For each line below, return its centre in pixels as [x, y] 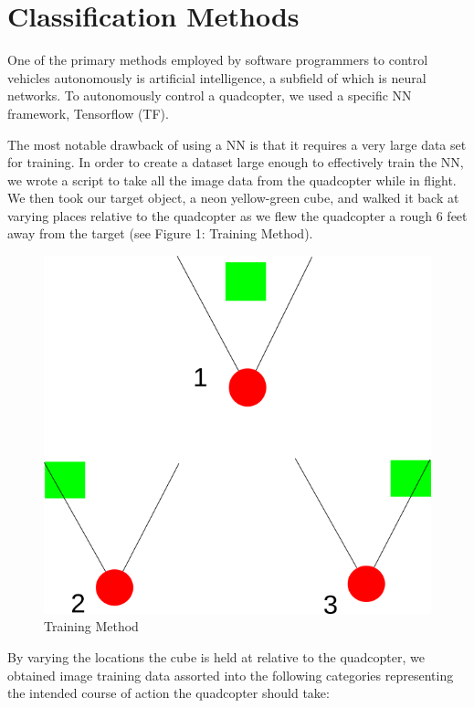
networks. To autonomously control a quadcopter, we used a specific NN [210, 95]
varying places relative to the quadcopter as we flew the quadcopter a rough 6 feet [237, 215]
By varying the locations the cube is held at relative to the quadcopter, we [216, 656]
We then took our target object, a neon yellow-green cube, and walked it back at [233, 198]
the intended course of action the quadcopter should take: [169, 693]
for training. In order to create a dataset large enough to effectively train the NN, [236, 162]
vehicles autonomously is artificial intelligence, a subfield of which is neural [217, 77]
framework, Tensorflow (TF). [88, 113]
